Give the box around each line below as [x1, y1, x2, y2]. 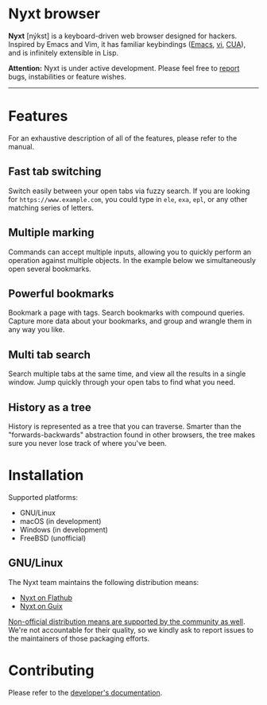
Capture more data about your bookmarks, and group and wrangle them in [8, 316, 253, 326]
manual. [8, 141, 34, 151]
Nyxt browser [8, 5, 101, 23]
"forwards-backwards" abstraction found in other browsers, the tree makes [8, 430, 256, 440]
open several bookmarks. [8, 264, 91, 273]
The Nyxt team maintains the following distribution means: [8, 577, 199, 587]
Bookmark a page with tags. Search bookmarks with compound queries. [8, 308, 245, 318]
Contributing [8, 661, 95, 680]
